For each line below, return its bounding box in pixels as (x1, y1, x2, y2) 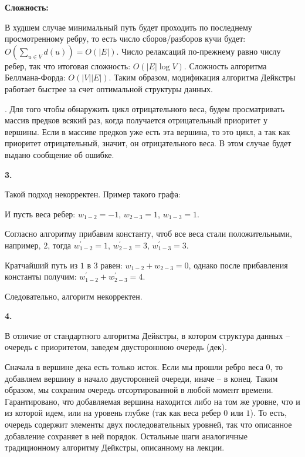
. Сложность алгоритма (184, 59, 267, 72)
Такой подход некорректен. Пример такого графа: (5, 188, 181, 200)
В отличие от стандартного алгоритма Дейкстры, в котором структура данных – (5, 329, 290, 341)
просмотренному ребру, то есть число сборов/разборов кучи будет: (5, 32, 246, 45)
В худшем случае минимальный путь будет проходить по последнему (5, 21, 252, 33)
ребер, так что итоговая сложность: (5, 59, 131, 72)
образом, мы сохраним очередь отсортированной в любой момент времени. (5, 384, 273, 396)
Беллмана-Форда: (5, 71, 66, 83)
